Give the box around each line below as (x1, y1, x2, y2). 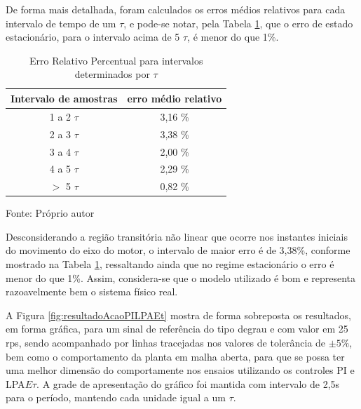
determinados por (74, 67, 150, 81)
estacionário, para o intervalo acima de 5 (6, 29, 180, 44)
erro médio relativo (127, 90, 222, 105)
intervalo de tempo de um (6, 15, 116, 30)
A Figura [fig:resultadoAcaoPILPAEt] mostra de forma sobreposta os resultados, (6, 307, 351, 322)
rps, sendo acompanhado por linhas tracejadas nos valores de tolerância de (6, 335, 326, 350)
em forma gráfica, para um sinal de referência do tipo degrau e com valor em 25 (6, 321, 348, 336)
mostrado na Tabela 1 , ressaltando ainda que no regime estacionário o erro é (6, 257, 334, 271)
